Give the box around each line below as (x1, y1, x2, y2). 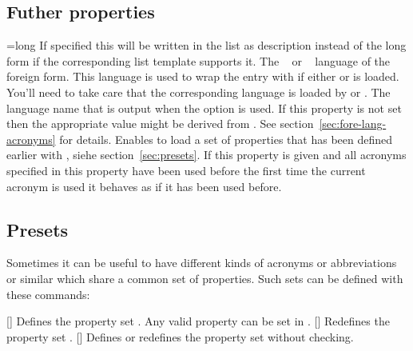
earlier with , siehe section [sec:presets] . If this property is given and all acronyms (6, 146, 407, 163)
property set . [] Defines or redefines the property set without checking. (6, 328, 354, 345)
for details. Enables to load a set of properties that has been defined (59, 130, 393, 147)
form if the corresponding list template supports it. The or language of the (6, 52, 391, 69)
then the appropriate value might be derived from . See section (6, 115, 314, 132)
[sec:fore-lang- (319, 115, 387, 132)
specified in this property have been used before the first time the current (6, 162, 366, 178)
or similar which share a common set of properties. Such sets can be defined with (6, 269, 403, 286)
